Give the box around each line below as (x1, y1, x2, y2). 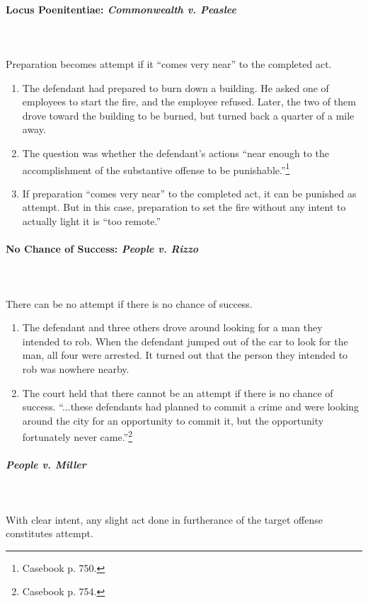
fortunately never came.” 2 (22, 427, 133, 444)
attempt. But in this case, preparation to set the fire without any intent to (22, 200, 346, 214)
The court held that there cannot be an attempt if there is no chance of (22, 385, 333, 400)
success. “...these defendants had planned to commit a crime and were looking (22, 399, 360, 414)
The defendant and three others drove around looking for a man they (22, 320, 323, 335)
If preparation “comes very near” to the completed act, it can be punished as (22, 185, 357, 200)
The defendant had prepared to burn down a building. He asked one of (22, 80, 329, 95)
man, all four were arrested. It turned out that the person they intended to (22, 348, 348, 362)
